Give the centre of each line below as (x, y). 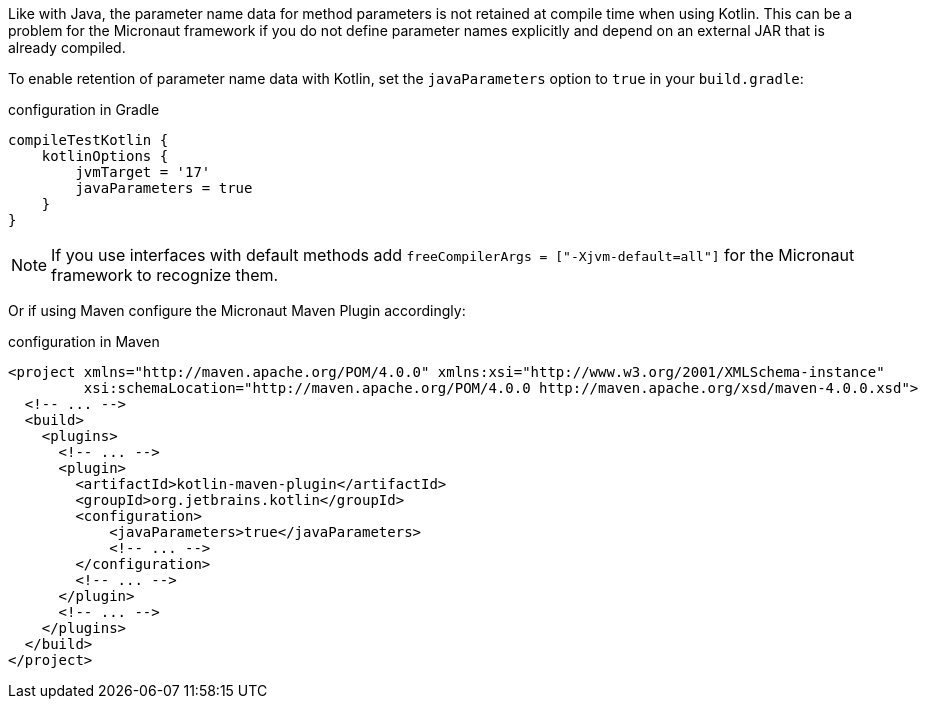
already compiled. (67, 47)
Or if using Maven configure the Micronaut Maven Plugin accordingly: (237, 310)
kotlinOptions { (105, 156)
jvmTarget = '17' (143, 172)
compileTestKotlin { (88, 140)
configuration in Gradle (84, 109)
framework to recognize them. (165, 275)
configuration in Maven (84, 341)
